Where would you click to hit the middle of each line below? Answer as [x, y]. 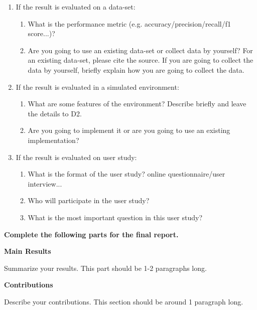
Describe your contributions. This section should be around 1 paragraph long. [124, 301]
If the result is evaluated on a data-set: [76, 7]
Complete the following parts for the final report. [91, 234]
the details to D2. [55, 113]
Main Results [28, 251]
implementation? [53, 140]
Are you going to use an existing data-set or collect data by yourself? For [140, 50]
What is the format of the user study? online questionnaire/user [126, 174]
